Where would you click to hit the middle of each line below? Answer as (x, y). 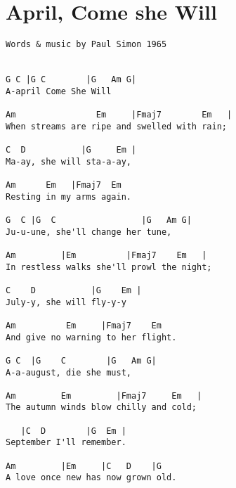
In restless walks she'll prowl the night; (109, 267)
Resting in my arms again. (68, 197)
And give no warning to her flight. (91, 337)
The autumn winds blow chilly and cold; (101, 407)
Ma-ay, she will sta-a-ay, (68, 161)
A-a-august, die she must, (68, 372)
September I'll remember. (66, 443)
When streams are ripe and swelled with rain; (116, 126)
